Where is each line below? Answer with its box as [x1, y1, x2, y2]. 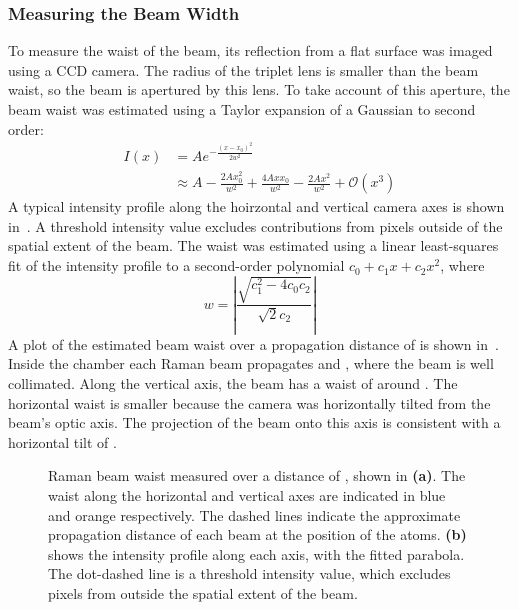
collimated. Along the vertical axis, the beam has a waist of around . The [8, 372, 458, 393]
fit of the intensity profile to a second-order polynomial [8, 255, 345, 276]
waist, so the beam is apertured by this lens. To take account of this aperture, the [8, 79, 510, 100]
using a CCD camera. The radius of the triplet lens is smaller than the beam [8, 59, 479, 80]
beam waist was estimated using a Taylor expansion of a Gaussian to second [8, 99, 476, 119]
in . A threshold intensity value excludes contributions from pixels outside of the [8, 215, 503, 236]
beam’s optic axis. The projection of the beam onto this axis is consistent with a [8, 412, 501, 433]
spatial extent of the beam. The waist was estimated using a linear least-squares [8, 235, 499, 256]
